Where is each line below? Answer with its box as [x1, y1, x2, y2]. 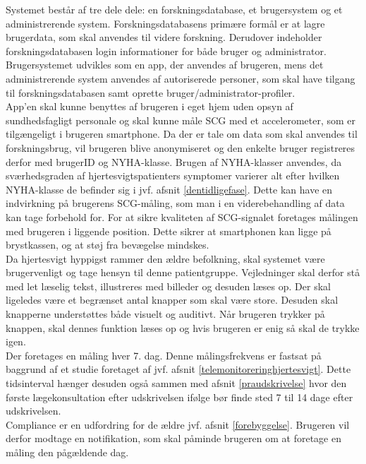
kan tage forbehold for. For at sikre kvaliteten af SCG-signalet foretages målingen [6, 209, 358, 224]
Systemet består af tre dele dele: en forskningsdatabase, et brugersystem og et [6, 2, 343, 16]
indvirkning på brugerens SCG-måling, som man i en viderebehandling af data [6, 196, 345, 210]
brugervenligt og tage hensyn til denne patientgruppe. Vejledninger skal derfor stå [6, 265, 360, 280]
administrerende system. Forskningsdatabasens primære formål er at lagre [6, 16, 325, 30]
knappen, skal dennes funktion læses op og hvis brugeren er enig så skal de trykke [6, 320, 360, 335]
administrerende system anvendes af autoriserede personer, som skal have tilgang [6, 71, 355, 85]
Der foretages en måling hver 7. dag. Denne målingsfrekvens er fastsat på [6, 347, 322, 362]
